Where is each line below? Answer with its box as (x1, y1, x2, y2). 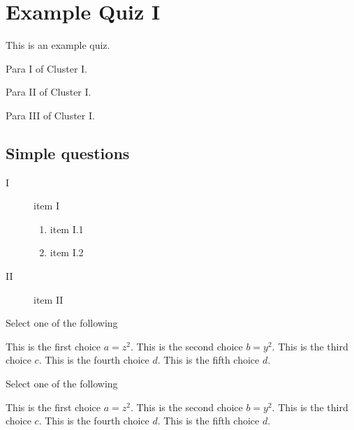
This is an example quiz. (6, 38, 110, 52)
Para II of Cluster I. (6, 84, 91, 99)
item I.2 (50, 245, 84, 260)
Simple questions (6, 142, 130, 163)
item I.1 (50, 221, 84, 236)
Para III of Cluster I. (6, 107, 95, 122)
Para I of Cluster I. (6, 61, 88, 75)
